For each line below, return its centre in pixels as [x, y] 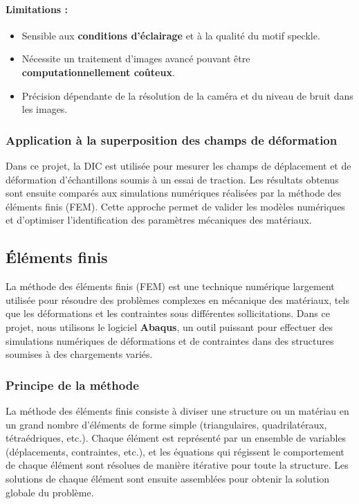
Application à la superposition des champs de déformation [172, 139]
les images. [45, 109]
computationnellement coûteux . [98, 72]
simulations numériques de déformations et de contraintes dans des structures [170, 340]
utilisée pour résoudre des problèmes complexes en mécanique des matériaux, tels [177, 299]
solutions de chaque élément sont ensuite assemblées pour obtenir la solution [168, 478]
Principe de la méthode [72, 385]
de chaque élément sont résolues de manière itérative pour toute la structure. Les [177, 465]
